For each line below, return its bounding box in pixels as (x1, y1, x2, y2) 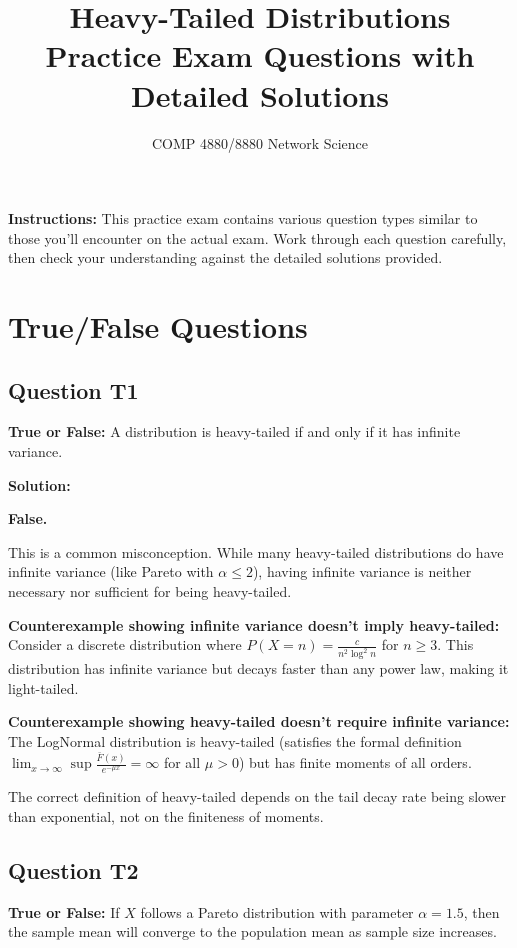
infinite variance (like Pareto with (8, 561, 214, 582)
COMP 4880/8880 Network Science (151, 132, 369, 153)
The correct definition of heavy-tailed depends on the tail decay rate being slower (8, 786, 507, 807)
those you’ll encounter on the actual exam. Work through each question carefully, (8, 227, 507, 248)
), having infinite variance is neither (252, 561, 472, 582)
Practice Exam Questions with (45, 35, 475, 76)
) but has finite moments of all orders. (238, 752, 472, 773)
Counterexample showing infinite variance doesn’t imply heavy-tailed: (8, 614, 500, 635)
